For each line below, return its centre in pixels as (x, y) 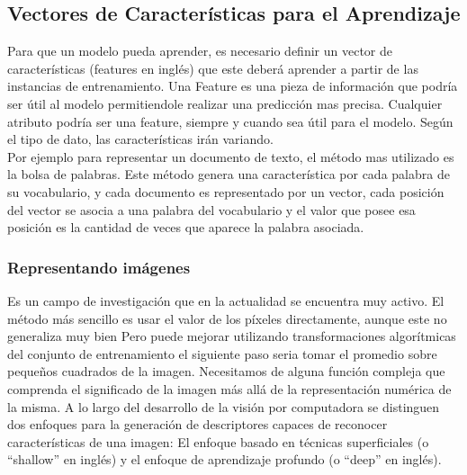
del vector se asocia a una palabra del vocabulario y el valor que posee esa (211, 209)
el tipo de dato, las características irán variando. (140, 139)
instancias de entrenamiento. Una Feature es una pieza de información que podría (233, 86)
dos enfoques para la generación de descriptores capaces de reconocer (198, 424)
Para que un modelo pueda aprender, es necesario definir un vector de (200, 51)
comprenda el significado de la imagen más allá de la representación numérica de (229, 388)
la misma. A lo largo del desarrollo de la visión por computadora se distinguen (224, 406)
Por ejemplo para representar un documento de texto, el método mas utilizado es (231, 156)
